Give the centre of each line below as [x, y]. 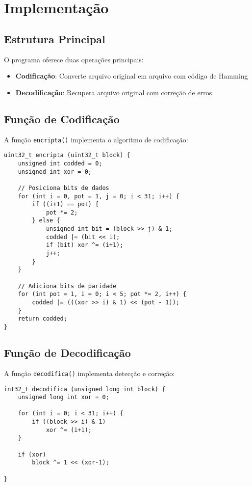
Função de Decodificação [67, 353]
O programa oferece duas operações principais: [74, 59]
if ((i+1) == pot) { [65, 204]
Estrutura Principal [55, 39]
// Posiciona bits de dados [63, 188]
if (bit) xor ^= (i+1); [85, 245]
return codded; [42, 319]
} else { [46, 221]
